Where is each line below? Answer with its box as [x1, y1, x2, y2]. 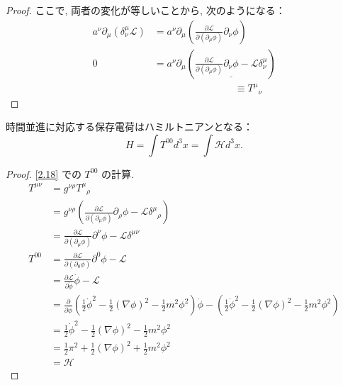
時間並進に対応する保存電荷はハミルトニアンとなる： [6, 119, 254, 134]
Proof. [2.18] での [6, 166, 81, 181]
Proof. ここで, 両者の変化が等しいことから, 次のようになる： [6, 3, 286, 17]
